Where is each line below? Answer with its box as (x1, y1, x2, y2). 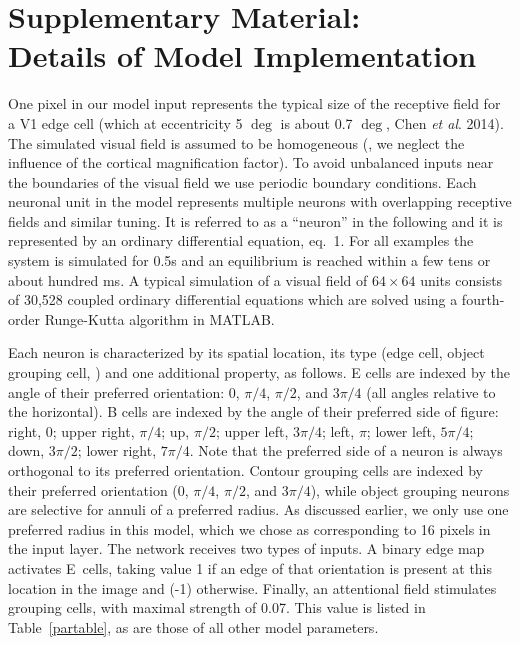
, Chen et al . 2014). (386, 112, 504, 133)
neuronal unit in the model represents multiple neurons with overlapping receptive (8, 191, 512, 212)
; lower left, (366, 420, 436, 441)
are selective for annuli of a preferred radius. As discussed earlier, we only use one (8, 499, 509, 520)
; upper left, (215, 420, 289, 441)
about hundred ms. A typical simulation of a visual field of (8, 269, 368, 290)
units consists (420, 269, 503, 290)
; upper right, (52, 420, 135, 441)
